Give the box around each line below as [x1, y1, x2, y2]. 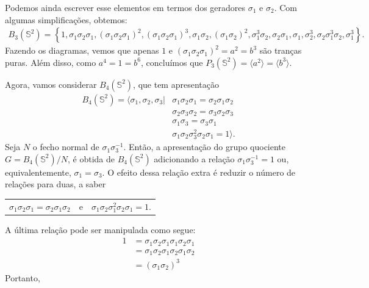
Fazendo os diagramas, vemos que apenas [5, 44, 159, 57]
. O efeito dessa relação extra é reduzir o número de [102, 165, 296, 178]
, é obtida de [67, 152, 115, 165]
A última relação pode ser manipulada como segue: [5, 223, 196, 236]
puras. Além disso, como [5, 56, 96, 68]
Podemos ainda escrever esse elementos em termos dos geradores [5, 1, 246, 13]
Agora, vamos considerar [5, 77, 97, 90]
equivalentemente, [5, 165, 71, 178]
